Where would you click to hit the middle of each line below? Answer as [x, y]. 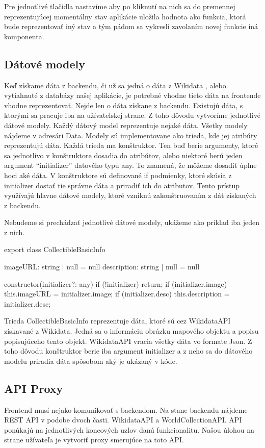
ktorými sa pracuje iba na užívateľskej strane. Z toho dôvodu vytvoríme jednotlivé [132, 115]
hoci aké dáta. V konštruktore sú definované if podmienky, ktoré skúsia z [118, 175]
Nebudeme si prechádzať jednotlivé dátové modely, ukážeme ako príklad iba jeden [132, 222]
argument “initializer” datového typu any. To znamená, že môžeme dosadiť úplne [130, 165]
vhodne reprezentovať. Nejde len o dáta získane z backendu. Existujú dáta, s [124, 105]
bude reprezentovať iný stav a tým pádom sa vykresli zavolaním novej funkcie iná [131, 26]
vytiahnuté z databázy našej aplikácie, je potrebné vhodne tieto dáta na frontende [132, 95]
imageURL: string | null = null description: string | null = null [102, 267]
